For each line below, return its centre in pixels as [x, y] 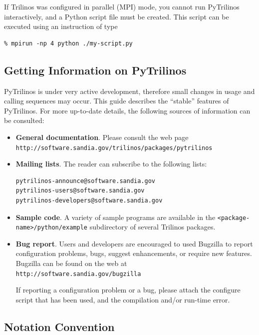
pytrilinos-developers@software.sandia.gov [89, 200]
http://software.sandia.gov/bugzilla [78, 274]
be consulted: [24, 120]
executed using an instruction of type [61, 26]
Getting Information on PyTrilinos [95, 70]
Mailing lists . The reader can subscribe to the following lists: [111, 164]
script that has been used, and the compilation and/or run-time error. [123, 299]
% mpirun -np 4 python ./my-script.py [68, 43]
